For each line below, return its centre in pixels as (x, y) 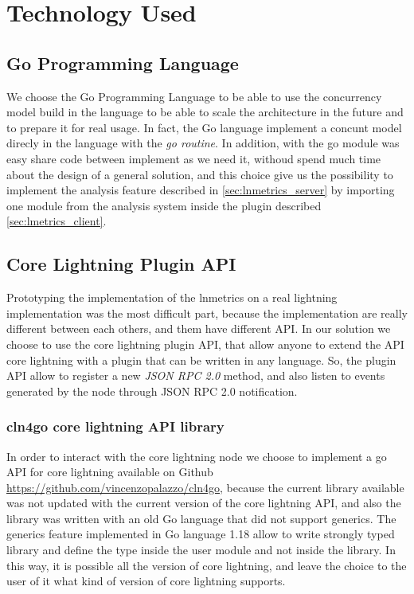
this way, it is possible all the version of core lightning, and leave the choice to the (207, 565)
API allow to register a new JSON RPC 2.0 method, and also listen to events (196, 375)
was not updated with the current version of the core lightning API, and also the (204, 503)
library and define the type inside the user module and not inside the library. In (201, 550)
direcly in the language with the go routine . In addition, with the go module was (203, 143)
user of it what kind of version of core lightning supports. (146, 581)
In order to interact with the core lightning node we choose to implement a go (197, 456)
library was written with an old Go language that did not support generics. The (201, 518)
